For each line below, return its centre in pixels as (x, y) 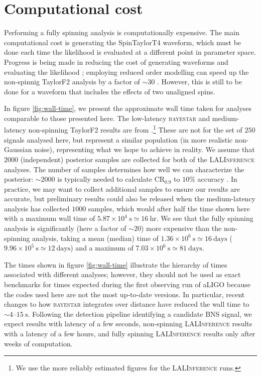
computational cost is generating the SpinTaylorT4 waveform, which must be (123, 42)
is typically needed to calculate (105, 179)
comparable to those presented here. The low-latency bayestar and (107, 118)
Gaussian (18, 149)
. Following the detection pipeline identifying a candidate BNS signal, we (140, 314)
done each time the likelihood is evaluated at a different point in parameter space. (130, 52)
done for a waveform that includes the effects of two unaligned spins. (110, 91)
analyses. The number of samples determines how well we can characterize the (124, 169)
